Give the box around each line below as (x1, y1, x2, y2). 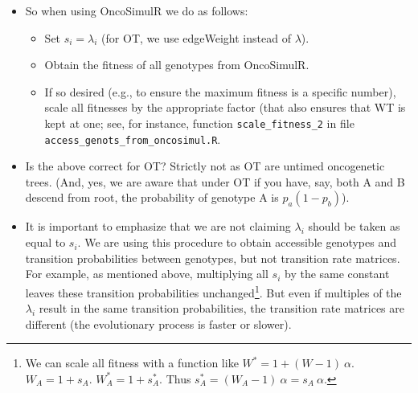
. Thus (159, 370, 191, 387)
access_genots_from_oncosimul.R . (44, 130, 221, 147)
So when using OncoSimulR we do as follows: (25, 2, 248, 18)
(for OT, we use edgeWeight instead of (101, 29, 291, 46)
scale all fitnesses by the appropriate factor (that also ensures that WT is (44, 99, 406, 116)
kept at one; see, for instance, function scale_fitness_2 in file (44, 114, 354, 131)
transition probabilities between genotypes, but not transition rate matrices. (25, 249, 400, 266)
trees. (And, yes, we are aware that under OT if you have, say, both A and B (25, 173, 405, 190)
